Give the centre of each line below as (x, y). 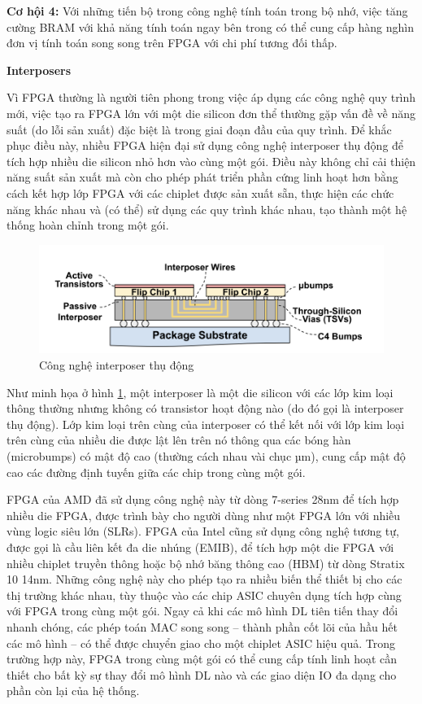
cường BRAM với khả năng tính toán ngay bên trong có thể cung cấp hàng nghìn (210, 26)
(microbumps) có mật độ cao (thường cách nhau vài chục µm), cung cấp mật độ (206, 456)
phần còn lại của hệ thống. (73, 691)
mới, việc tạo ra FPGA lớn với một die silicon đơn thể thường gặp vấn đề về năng (211, 113)
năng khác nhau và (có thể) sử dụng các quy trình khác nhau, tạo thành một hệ (207, 209)
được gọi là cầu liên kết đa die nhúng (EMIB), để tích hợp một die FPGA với (200, 547)
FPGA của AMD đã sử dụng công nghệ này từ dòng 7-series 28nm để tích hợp (203, 499)
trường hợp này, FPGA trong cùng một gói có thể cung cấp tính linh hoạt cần (202, 659)
